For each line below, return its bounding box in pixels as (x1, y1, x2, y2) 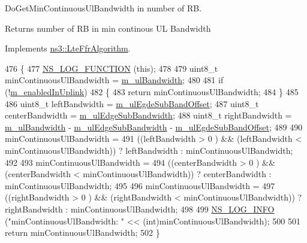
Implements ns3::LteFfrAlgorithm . (5, 42, 131, 54)
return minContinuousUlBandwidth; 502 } (5, 226, 160, 239)
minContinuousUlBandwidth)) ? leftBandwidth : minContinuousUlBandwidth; (5, 144, 293, 156)
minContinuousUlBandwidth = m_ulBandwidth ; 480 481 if (5, 74, 224, 86)
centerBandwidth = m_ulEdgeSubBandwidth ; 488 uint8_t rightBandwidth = (5, 109, 292, 121)
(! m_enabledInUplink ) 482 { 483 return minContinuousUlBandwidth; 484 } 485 (5, 85, 299, 98)
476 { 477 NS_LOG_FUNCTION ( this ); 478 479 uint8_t (5, 62, 218, 74)
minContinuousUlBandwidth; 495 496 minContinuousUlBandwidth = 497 (5, 179, 275, 192)
